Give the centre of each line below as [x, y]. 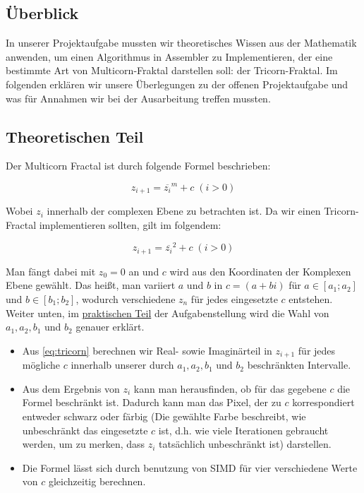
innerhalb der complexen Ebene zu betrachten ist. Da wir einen [184, 211]
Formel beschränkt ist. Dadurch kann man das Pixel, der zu [152, 402]
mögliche [41, 365]
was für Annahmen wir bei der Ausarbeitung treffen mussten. [138, 98]
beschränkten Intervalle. [299, 365]
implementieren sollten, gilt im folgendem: [130, 225]
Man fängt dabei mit [51, 271]
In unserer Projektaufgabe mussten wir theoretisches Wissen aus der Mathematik [181, 43]
